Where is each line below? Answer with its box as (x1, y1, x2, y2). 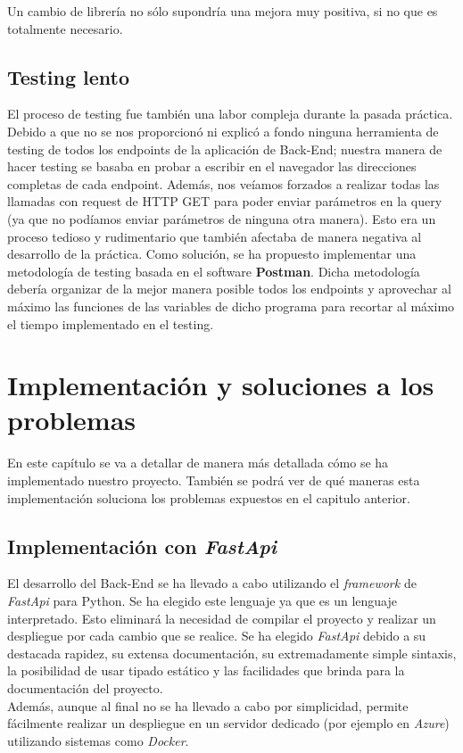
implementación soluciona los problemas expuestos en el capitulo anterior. (7, 488, 410, 507)
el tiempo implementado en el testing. (7, 314, 214, 333)
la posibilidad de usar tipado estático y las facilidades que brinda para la (7, 661, 405, 680)
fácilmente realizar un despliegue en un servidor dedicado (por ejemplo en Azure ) (7, 714, 450, 732)
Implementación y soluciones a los (7, 367, 434, 403)
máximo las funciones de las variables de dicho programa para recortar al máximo (7, 296, 455, 315)
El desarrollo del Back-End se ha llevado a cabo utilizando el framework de (7, 574, 417, 592)
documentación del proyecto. (7, 678, 163, 697)
